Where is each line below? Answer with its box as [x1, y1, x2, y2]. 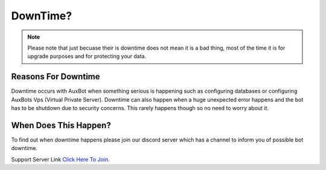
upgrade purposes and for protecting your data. [27, 53, 147, 60]
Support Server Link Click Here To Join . [11, 155, 110, 163]
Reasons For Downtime [11, 71, 100, 82]
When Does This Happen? [11, 120, 111, 130]
